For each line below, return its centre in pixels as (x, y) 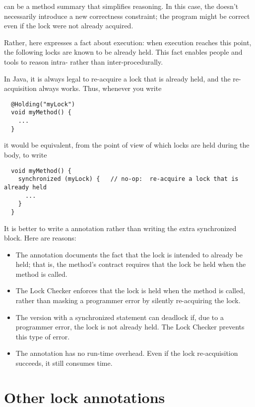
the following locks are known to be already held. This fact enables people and (123, 52)
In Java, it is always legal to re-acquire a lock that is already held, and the (117, 78)
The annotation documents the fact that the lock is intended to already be (129, 254)
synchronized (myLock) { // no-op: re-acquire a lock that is (128, 179)
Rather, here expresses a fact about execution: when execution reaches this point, (128, 42)
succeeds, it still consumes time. (64, 363)
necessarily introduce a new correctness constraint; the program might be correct (127, 16)
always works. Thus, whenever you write (100, 88)
